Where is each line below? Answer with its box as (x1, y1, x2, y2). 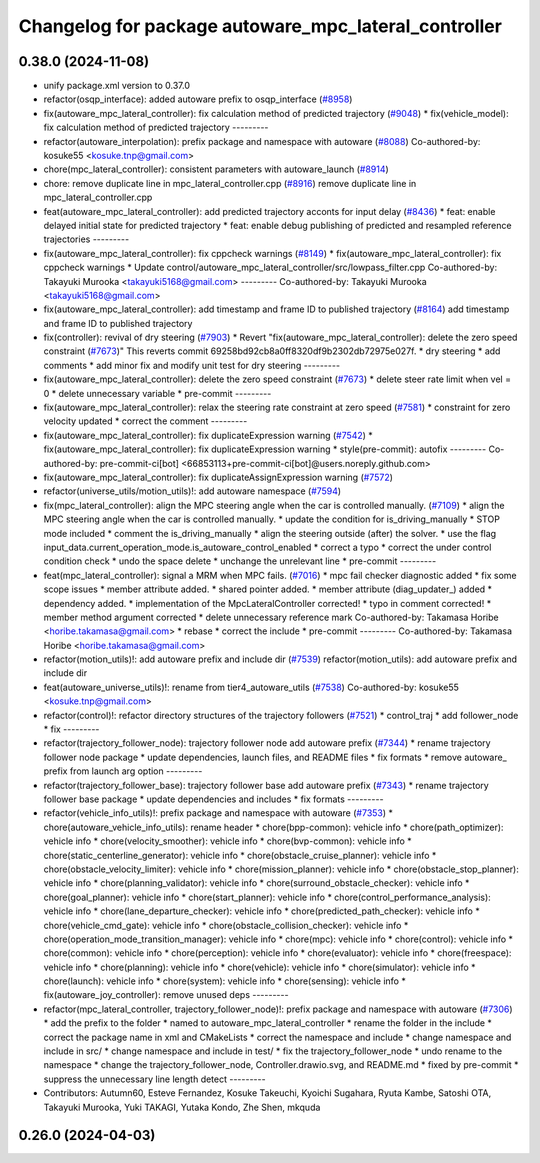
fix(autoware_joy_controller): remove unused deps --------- (43, 989, 289, 1001)
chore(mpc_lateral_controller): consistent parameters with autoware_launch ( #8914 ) (43, 163, 389, 175)
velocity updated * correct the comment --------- (43, 415, 248, 427)
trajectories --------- (43, 233, 130, 245)
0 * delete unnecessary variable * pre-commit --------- (43, 387, 272, 399)
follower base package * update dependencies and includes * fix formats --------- (43, 793, 384, 805)
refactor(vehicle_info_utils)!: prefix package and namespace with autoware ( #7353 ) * (43, 807, 394, 819)
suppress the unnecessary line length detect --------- (43, 1073, 266, 1085)
